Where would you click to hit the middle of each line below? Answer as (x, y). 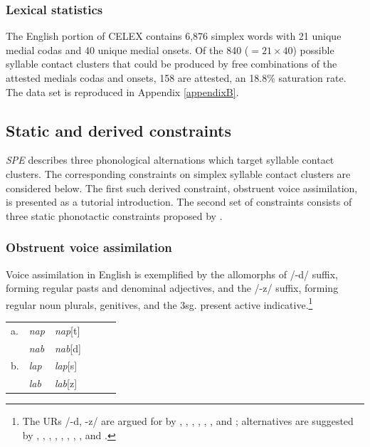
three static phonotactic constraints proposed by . (114, 215)
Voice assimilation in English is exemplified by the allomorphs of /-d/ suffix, (172, 274)
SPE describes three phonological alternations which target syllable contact (170, 160)
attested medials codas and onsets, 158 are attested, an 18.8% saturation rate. (176, 78)
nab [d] (68, 348)
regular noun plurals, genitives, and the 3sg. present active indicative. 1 (159, 303)
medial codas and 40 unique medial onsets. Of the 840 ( (127, 49)
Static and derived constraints (118, 130)
